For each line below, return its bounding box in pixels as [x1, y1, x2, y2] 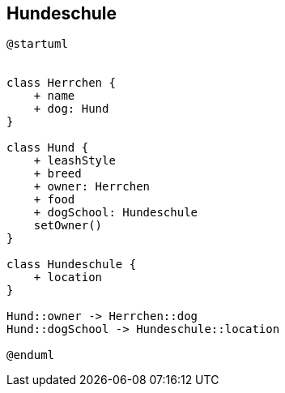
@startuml [6, 37, 68, 51]
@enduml [6, 348, 55, 362]
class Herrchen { [6, 76, 116, 90]
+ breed [33, 167, 82, 181]
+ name [33, 89, 75, 103]
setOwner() [33, 219, 103, 233]
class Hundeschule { [6, 258, 137, 271]
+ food [33, 193, 75, 207]
